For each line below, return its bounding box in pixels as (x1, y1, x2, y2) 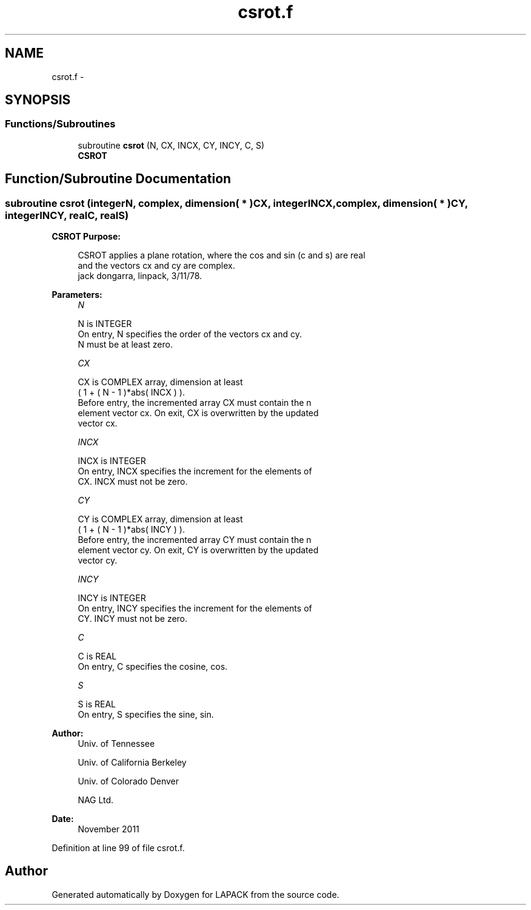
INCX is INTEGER (78, 456, 146, 467)
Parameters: (52, 289, 102, 300)
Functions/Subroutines (5, 118, 116, 130)
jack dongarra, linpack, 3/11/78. (78, 271, 202, 281)
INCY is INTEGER (78, 593, 146, 604)
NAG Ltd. (78, 795, 114, 806)
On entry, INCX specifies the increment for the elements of (78, 466, 312, 477)
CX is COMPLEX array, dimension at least (78, 377, 243, 388)
